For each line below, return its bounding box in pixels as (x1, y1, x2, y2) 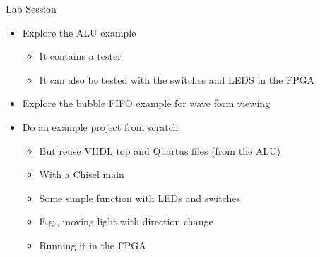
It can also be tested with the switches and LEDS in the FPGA (39, 72, 315, 87)
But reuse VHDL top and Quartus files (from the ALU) (39, 143, 280, 158)
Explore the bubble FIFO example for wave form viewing (22, 96, 271, 111)
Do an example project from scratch (22, 119, 179, 134)
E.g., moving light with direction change (39, 214, 213, 229)
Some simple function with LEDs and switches (39, 190, 240, 205)
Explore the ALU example (22, 25, 136, 39)
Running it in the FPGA (39, 237, 146, 252)
